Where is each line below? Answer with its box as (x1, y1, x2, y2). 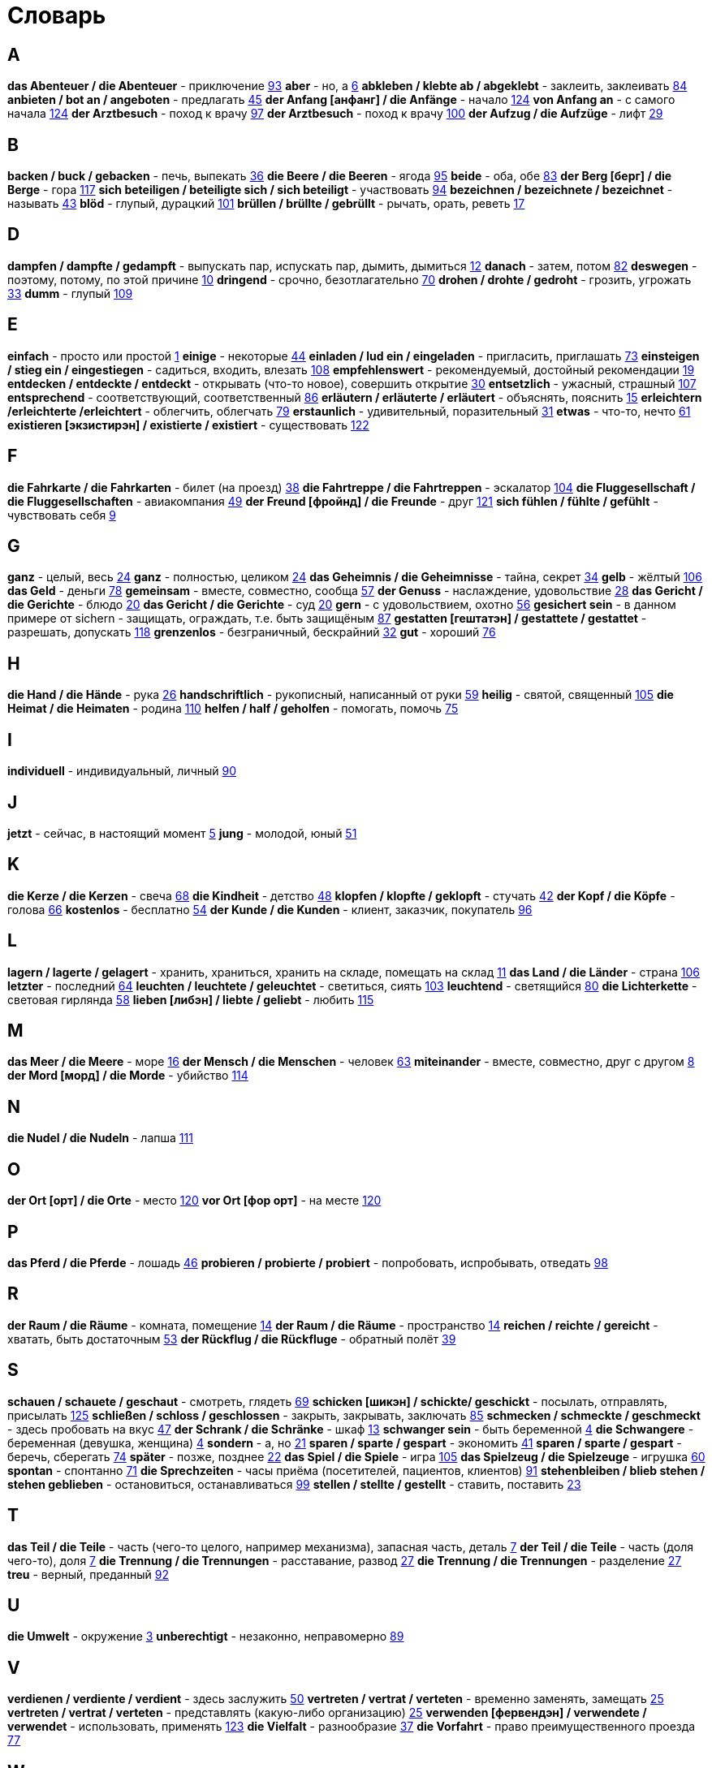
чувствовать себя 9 (7, 507, 116, 522)
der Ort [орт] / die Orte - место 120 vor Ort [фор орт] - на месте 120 (7, 1193, 382, 1208)
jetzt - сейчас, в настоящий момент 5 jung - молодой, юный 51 (7, 826, 357, 840)
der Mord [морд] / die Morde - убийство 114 (7, 1068, 248, 1083)
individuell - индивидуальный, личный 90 (7, 764, 237, 778)
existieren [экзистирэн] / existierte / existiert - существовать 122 (7, 417, 369, 432)
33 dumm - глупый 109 (7, 286, 133, 300)
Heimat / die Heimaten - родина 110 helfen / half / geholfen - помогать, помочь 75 (7, 701, 459, 716)
